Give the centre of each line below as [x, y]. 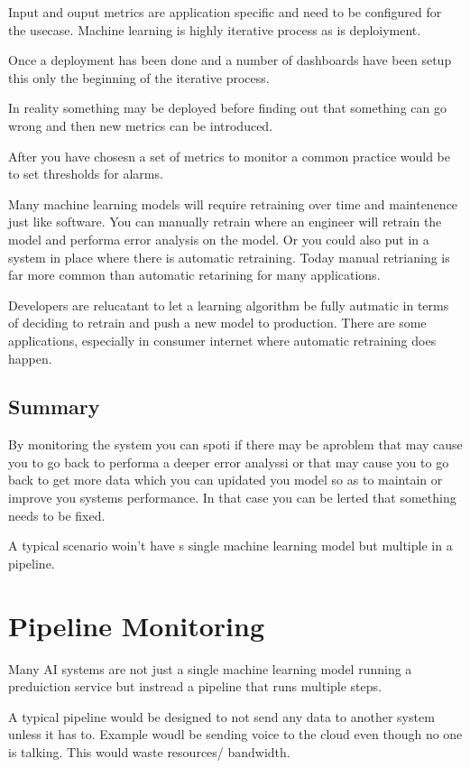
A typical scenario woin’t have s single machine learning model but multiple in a [230, 546]
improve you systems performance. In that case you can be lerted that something [232, 498]
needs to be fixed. [57, 515]
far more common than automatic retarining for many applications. [194, 275]
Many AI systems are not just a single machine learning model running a [210, 668]
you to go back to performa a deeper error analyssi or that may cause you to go [229, 462]
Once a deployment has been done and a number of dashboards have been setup [230, 60]
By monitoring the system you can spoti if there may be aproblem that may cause [235, 444]
